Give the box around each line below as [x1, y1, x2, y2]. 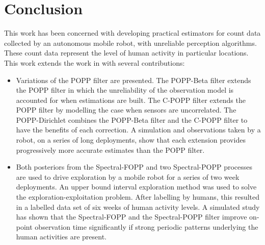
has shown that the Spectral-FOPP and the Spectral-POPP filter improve [16, 211, 247, 222]
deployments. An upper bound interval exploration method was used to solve [16, 181, 257, 192]
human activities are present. [16, 231, 107, 242]
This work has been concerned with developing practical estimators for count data [4, 28, 261, 38]
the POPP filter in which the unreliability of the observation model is [16, 85, 234, 95]
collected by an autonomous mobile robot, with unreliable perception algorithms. [4, 37, 257, 48]
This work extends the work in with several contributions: [4, 57, 185, 68]
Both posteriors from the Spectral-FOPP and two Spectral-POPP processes [16, 161, 253, 172]
